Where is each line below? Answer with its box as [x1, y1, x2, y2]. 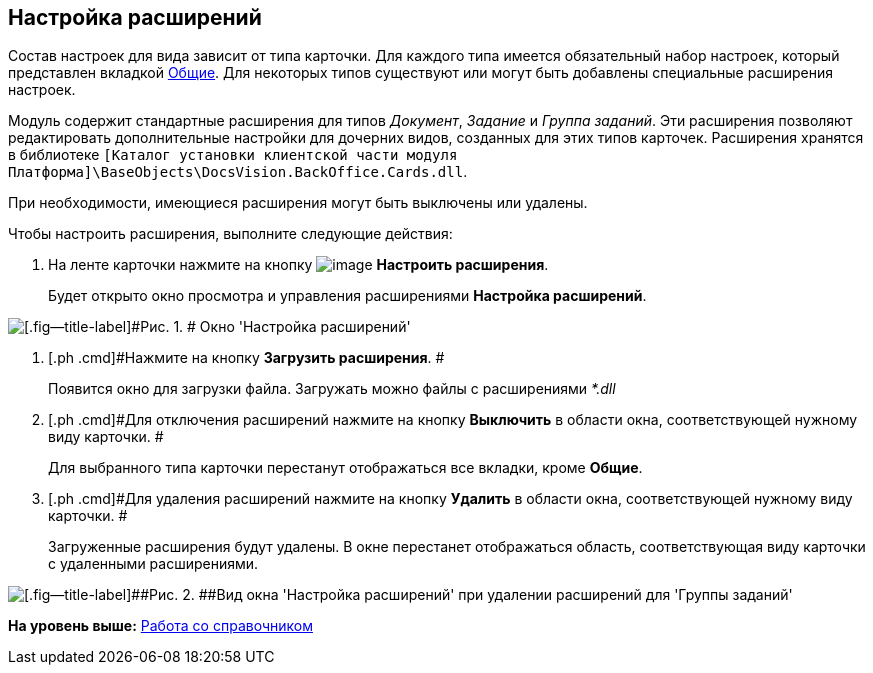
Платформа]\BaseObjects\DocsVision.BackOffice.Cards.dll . [8, 163, 468, 181]
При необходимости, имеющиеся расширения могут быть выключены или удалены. [8, 194, 588, 212]
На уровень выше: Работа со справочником [8, 617, 313, 635]
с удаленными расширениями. [48, 555, 259, 573]
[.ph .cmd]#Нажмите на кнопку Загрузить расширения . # [48, 349, 445, 367]
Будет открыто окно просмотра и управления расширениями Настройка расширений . [48, 287, 647, 305]
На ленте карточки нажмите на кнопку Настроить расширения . [48, 256, 549, 274]
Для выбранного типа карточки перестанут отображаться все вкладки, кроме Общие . [48, 459, 643, 477]
